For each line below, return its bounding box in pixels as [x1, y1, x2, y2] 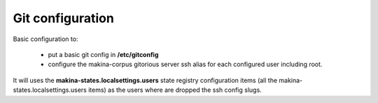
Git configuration [13, 10, 115, 26]
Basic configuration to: [13, 35, 78, 43]
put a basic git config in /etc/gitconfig [48, 50, 159, 58]
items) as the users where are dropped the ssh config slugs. [87, 86, 262, 94]
